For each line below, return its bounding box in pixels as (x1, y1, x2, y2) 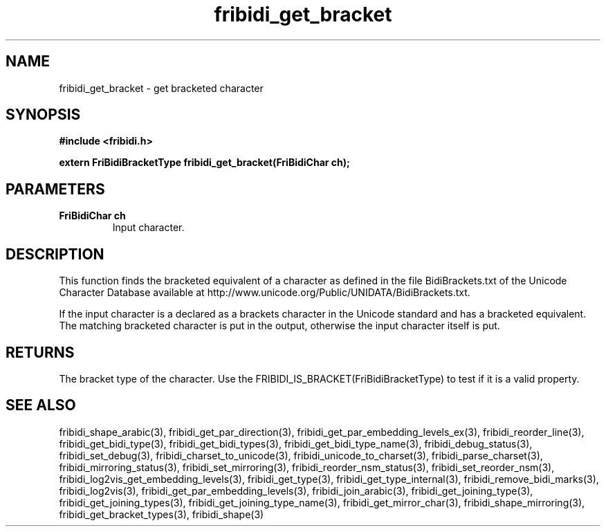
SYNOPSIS (6, 106, 81, 124)
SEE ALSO (6, 396, 76, 414)
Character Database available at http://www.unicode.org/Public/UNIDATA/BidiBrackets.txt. (59, 286, 470, 299)
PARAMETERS (6, 180, 105, 198)
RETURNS (6, 343, 75, 361)
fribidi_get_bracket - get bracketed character (59, 82, 264, 94)
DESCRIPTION (6, 245, 104, 263)
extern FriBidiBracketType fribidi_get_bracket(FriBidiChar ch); (59, 156, 350, 169)
